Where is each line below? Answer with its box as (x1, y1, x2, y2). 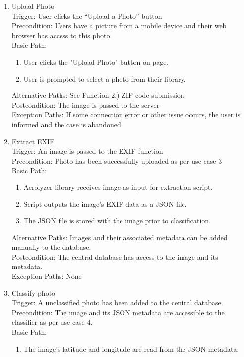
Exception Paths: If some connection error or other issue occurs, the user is (11, 109, 241, 120)
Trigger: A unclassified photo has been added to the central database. (11, 297, 223, 308)
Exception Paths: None (11, 271, 82, 281)
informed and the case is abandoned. (11, 119, 123, 129)
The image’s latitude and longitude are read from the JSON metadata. (23, 343, 239, 354)
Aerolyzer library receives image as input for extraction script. (23, 181, 213, 192)
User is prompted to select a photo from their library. (23, 73, 186, 84)
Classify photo (11, 287, 56, 298)
